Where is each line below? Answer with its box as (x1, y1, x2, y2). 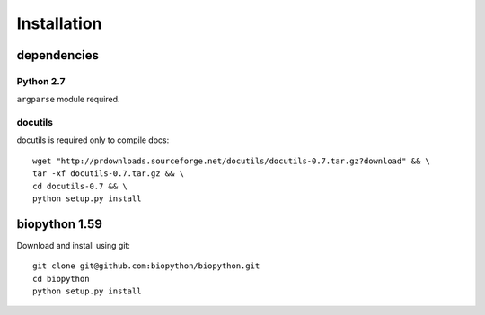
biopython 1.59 (16, 216, 103, 232)
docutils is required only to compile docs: (16, 135, 170, 145)
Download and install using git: (16, 240, 130, 250)
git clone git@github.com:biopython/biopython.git (32, 261, 260, 271)
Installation (16, 13, 102, 33)
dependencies (16, 48, 99, 63)
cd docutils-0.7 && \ (32, 180, 128, 191)
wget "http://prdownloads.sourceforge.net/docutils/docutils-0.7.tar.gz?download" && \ (32, 155, 431, 166)
